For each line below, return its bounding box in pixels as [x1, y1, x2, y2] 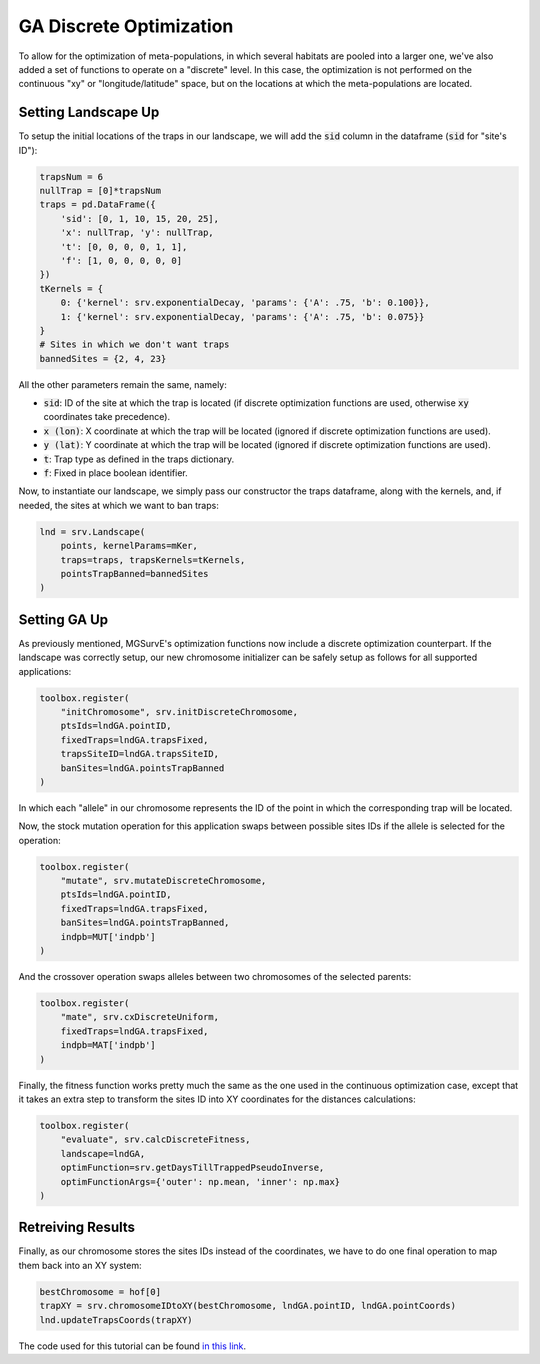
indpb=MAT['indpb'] [60, 1040, 157, 1051]
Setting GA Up [18, 611, 109, 628]
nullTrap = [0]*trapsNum [39, 185, 162, 196]
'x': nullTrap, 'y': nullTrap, [60, 227, 214, 239]
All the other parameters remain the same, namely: [18, 378, 227, 390]
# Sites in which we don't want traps [39, 339, 230, 350]
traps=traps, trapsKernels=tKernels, [60, 554, 246, 565]
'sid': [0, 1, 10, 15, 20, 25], [60, 213, 220, 224]
